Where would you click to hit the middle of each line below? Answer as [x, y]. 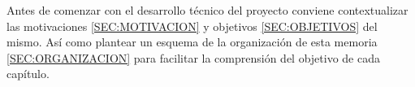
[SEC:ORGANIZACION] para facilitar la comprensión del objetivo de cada [193, 57]
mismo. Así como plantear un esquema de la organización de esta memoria [192, 42]
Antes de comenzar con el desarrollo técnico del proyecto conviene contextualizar [207, 10]
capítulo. [28, 74]
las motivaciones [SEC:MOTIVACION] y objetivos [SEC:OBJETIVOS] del [192, 26]
